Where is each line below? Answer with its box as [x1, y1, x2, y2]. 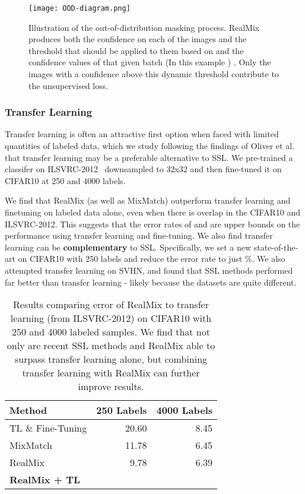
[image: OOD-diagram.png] [28, 4, 131, 12]
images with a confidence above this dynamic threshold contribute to [28, 68, 279, 80]
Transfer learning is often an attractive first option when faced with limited [5, 128, 279, 140]
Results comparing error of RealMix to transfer [13, 297, 209, 312]
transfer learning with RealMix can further [22, 366, 200, 380]
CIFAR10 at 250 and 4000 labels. [5, 174, 126, 186]
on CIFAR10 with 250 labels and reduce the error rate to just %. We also [18, 252, 285, 265]
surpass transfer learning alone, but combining [14, 352, 208, 366]
